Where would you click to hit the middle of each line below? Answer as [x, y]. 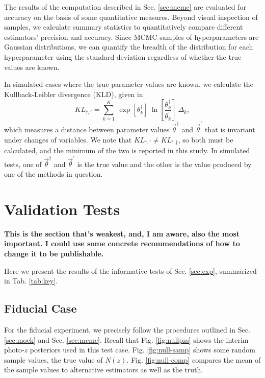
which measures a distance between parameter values [87, 129]
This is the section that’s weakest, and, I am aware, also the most [122, 233]
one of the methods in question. [54, 174]
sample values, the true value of [54, 359]
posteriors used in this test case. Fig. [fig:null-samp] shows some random [142, 350]
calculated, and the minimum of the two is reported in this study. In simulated [127, 150]
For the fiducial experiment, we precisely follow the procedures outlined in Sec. [127, 329]
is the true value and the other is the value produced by [164, 164]
